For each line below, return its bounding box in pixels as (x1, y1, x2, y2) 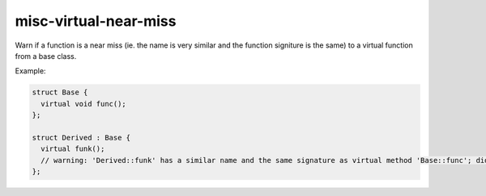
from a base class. (15, 51, 77, 60)
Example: (15, 66, 46, 76)
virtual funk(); (40, 144, 105, 153)
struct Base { (32, 88, 88, 97)
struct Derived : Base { (32, 133, 131, 142)
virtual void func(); (40, 99, 127, 108)
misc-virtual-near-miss (15, 12, 177, 30)
